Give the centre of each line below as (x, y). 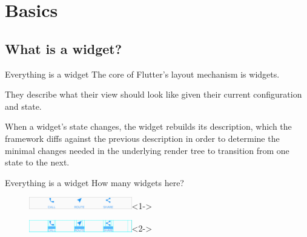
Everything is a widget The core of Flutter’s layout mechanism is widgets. (142, 74)
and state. (23, 106)
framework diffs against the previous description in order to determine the (142, 138)
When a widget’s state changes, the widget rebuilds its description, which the (148, 126)
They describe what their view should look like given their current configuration (153, 94)
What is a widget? (64, 48)
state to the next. (37, 162)
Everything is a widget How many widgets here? (94, 182)
